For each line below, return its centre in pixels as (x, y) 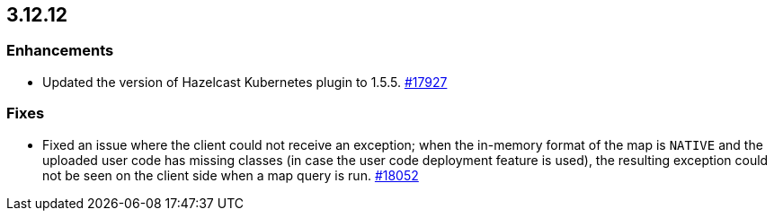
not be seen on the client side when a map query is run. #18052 (231, 175)
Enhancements (60, 51)
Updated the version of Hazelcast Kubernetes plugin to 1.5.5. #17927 (245, 82)
